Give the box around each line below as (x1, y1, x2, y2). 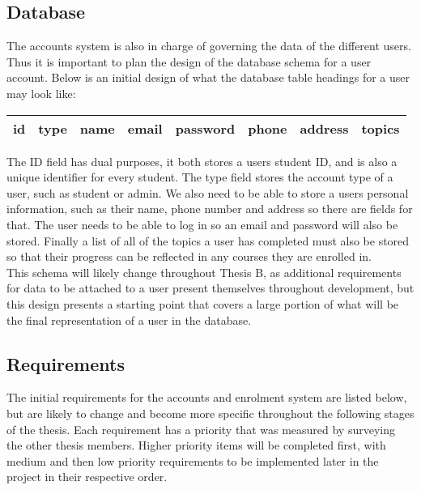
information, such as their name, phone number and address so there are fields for (6, 200, 413, 217)
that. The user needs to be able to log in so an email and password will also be (6, 215, 398, 232)
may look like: (6, 84, 76, 101)
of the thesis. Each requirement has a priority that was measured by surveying (6, 420, 395, 437)
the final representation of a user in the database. (6, 311, 252, 328)
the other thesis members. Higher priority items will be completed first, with (6, 437, 386, 454)
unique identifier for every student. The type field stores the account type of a (6, 168, 393, 185)
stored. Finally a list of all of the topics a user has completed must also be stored (6, 232, 410, 249)
